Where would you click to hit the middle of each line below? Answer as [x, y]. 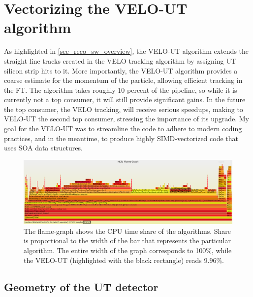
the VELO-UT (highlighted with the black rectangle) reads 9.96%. [124, 260]
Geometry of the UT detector [81, 286]
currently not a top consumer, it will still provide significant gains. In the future [125, 99]
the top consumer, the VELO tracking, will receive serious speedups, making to [124, 109]
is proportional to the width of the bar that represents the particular [127, 241]
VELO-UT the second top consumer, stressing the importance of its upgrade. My [126, 119]
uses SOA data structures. [43, 148]
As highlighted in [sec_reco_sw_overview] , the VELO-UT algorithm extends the [126, 51]
